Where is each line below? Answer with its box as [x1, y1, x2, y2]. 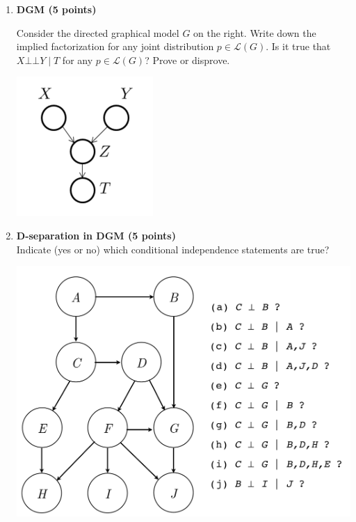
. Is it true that [266, 39, 331, 54]
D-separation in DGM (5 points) [16, 228, 176, 242]
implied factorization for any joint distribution [16, 39, 214, 54]
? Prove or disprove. [145, 52, 230, 67]
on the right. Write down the [193, 25, 316, 40]
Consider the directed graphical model [16, 25, 179, 40]
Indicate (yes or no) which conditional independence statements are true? [16, 242, 330, 256]
